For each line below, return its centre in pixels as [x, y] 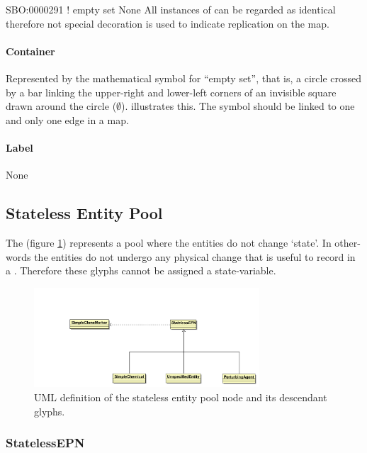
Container [30, 51]
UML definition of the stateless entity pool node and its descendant [181, 397]
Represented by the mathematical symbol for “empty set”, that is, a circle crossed [184, 78]
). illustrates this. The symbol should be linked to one [238, 106]
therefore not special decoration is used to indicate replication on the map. [168, 23]
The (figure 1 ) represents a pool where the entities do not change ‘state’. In [169, 242]
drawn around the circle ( [61, 106]
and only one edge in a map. [67, 119]
